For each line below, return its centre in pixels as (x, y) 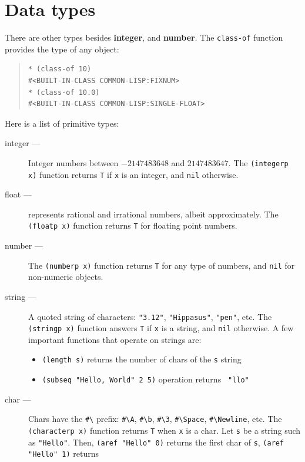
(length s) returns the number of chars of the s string (142, 359)
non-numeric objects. (66, 277)
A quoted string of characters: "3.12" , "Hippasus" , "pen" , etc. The (150, 316)
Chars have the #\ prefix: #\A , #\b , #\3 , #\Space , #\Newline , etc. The (155, 419)
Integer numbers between (73, 162)
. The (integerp (258, 162)
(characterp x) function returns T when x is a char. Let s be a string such (165, 430)
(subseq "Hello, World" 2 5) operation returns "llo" (145, 379)
